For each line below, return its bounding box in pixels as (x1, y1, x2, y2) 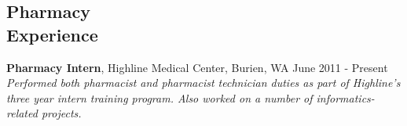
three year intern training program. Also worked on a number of (6, 89, 313, 106)
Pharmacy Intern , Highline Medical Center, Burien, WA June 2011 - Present (6, 59, 388, 75)
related (6, 105, 38, 121)
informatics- (316, 89, 375, 106)
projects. (41, 105, 82, 121)
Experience (6, 22, 98, 46)
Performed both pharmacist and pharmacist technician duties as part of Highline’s (6, 74, 401, 91)
